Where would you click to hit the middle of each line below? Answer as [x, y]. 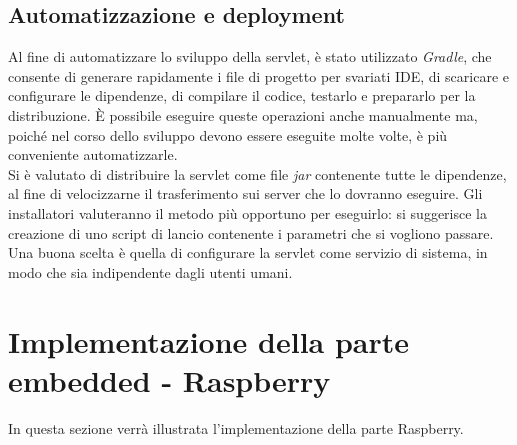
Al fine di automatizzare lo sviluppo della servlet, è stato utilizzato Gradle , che [250, 56]
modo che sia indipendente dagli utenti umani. [150, 271]
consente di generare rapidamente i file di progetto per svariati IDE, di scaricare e [259, 75]
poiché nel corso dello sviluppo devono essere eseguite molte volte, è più [228, 134]
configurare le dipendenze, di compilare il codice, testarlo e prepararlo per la [242, 95]
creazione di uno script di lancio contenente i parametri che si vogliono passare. [251, 232]
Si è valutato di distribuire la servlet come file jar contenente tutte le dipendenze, [257, 173]
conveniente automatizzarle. [93, 154]
